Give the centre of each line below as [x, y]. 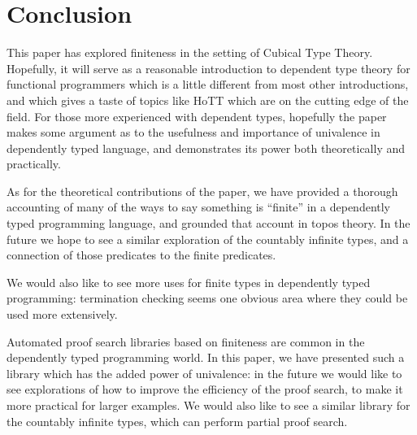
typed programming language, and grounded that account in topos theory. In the [208, 223]
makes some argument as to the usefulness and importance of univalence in [193, 132]
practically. [34, 164]
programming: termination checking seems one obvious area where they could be [207, 298]
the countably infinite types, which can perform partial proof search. [177, 421]
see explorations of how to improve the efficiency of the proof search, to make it [205, 389]
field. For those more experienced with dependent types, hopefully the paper [197, 116]
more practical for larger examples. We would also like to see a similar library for [208, 405]
